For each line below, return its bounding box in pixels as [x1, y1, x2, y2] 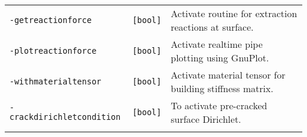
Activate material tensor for [171, 68, 286, 81]
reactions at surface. [171, 20, 254, 34]
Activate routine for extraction [171, 6, 298, 20]
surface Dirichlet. [171, 112, 241, 126]
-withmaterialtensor [9, 77, 102, 86]
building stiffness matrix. [171, 81, 273, 95]
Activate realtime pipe [171, 37, 263, 51]
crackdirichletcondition [9, 112, 121, 122]
